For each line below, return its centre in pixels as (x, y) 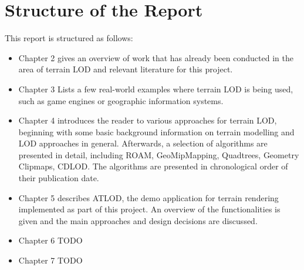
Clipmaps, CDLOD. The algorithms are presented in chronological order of (153, 166)
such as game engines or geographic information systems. (121, 100)
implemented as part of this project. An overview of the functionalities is (149, 209)
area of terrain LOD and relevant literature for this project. (126, 69)
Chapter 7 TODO (50, 260)
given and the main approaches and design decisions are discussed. (138, 220)
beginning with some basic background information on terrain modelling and (156, 131)
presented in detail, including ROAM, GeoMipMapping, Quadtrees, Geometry (159, 154)
